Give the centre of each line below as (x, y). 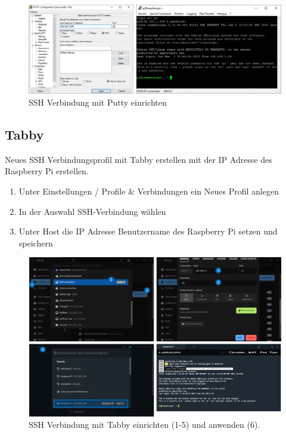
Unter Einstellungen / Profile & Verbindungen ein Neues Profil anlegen (149, 191)
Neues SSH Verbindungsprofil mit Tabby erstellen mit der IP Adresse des (139, 159)
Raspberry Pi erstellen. (47, 171)
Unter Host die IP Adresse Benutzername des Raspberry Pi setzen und (148, 231)
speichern (36, 243)
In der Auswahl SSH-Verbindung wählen (92, 211)
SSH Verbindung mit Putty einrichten (98, 102)
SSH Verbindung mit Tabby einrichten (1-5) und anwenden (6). (144, 425)
